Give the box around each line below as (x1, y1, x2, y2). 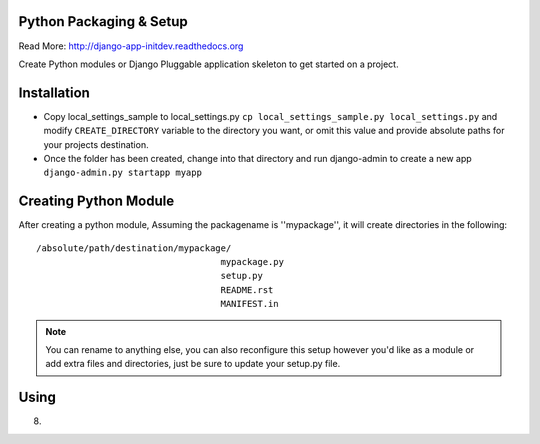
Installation (18, 84, 90, 101)
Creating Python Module (18, 193, 175, 210)
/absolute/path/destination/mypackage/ (36, 242, 232, 254)
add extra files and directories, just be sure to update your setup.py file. (45, 358, 341, 370)
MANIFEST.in (220, 298, 279, 310)
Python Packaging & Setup (18, 13, 189, 30)
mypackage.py (220, 256, 285, 268)
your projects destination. (43, 138, 149, 150)
